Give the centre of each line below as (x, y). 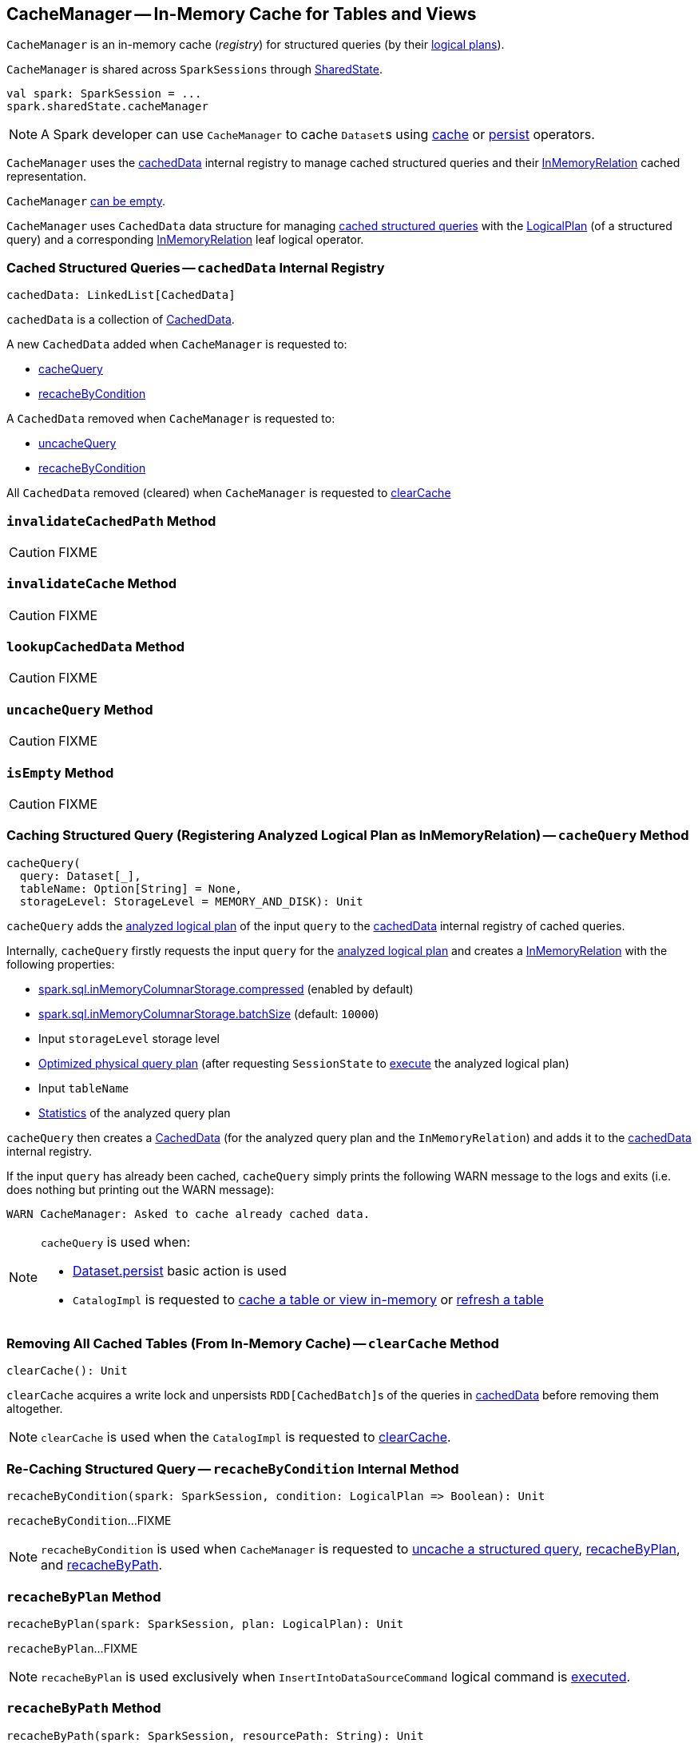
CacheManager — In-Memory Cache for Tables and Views (242, 14)
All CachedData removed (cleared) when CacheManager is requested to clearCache (229, 493)
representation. (46, 177)
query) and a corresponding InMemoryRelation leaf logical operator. (185, 240)
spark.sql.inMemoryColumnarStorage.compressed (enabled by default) (226, 989)
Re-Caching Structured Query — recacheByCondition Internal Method (233, 1468)
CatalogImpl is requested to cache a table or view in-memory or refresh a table (308, 1299)
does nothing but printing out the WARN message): (141, 1189)
